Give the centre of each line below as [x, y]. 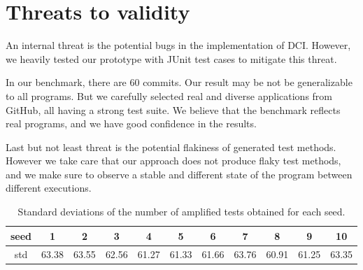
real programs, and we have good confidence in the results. [131, 123]
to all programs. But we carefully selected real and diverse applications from [169, 95]
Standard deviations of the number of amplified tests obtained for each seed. [181, 212]
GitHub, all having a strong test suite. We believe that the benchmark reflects [173, 109]
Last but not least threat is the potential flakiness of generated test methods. [171, 147]
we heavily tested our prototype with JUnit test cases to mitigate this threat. [171, 58]
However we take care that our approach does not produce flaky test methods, [173, 161]
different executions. [49, 188]
